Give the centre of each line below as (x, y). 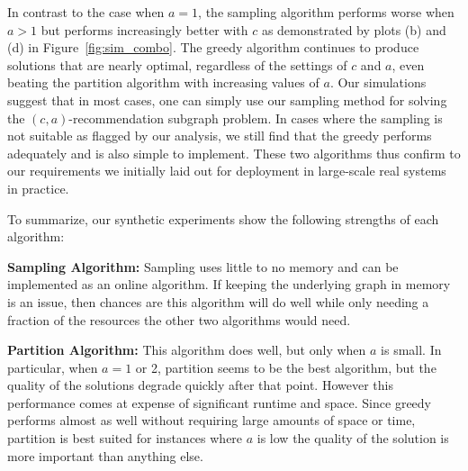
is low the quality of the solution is (353, 438)
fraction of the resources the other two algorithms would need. (179, 319)
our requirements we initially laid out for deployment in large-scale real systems (227, 171)
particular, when (53, 367)
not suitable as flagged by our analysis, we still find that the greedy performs (220, 136)
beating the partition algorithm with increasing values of (163, 82)
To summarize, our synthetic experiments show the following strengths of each (223, 218)
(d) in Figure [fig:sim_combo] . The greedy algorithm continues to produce (213, 47)
